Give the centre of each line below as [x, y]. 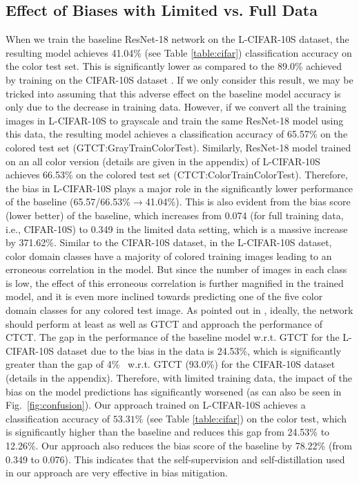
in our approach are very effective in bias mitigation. [117, 473]
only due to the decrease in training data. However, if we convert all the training [176, 107]
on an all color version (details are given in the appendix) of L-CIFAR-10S [163, 161]
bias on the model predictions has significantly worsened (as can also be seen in [174, 391]
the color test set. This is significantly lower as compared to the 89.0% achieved [174, 66]
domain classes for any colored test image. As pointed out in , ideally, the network [179, 310]
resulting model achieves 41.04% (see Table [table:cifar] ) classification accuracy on [179, 52]
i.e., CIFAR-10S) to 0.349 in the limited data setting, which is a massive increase [177, 229]
